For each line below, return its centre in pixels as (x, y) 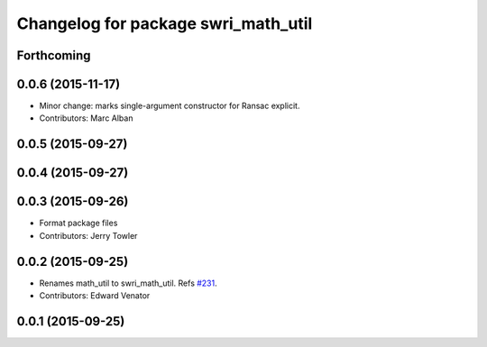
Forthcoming (54, 55)
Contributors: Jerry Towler (88, 235)
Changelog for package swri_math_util (165, 23)
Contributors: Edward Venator (95, 296)
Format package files (78, 223)
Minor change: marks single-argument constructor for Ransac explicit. (170, 106)
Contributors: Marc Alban (86, 118)
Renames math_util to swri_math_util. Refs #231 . (129, 283)
